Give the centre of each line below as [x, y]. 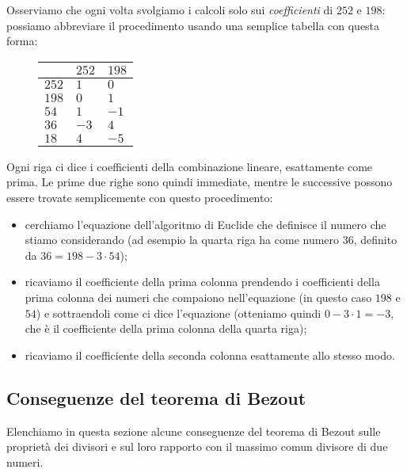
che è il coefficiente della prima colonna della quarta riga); [166, 328]
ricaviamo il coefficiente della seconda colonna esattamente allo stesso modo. [210, 355]
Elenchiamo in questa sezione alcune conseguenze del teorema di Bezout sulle [194, 431]
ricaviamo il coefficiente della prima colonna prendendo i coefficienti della [202, 282]
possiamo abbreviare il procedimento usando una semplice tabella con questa [193, 25]
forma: [22, 41]
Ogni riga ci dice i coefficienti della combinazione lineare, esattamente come [190, 166]
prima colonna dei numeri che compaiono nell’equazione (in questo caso [198, 297]
